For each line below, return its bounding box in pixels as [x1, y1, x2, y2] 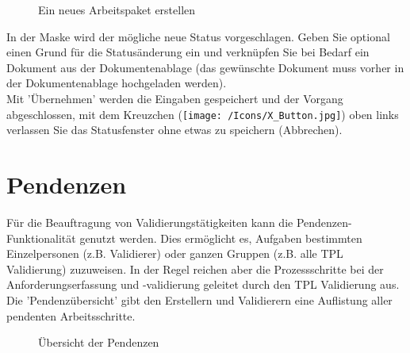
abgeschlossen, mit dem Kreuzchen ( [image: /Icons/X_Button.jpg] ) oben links [6, 106, 399, 122]
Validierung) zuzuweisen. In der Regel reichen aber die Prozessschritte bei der [6, 260, 384, 277]
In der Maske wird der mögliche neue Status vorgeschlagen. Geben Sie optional [6, 28, 390, 44]
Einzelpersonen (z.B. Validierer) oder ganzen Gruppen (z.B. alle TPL [6, 245, 343, 262]
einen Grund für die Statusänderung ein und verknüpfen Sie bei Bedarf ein [6, 44, 370, 60]
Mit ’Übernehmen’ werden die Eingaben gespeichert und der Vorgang [6, 90, 343, 106]
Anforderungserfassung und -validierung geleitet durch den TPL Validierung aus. [6, 276, 400, 293]
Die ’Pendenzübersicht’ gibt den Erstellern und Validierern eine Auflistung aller [6, 291, 393, 308]
